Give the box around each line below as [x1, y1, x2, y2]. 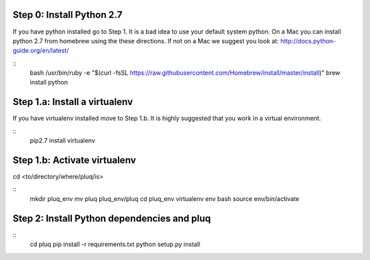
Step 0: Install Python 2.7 [12, 9, 123, 21]
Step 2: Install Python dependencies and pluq [12, 213, 211, 224]
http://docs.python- [280, 36, 336, 45]
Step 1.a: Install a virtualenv [12, 96, 134, 108]
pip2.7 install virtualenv [29, 137, 96, 145]
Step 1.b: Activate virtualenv [12, 154, 136, 166]
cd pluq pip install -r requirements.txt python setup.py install [29, 240, 201, 248]
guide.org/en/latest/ [12, 47, 69, 55]
